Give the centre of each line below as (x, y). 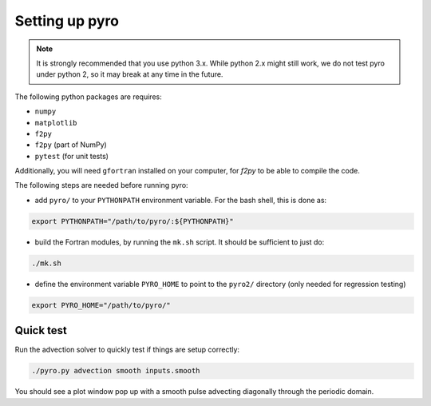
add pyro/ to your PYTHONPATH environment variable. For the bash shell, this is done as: (181, 200)
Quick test (41, 330)
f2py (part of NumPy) (71, 145)
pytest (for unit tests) (72, 156)
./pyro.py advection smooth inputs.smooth (116, 371)
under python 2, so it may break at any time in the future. (130, 74)
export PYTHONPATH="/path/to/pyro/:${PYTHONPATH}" (133, 221)
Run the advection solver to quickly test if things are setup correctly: (127, 350)
